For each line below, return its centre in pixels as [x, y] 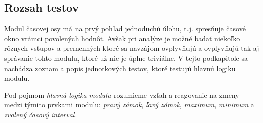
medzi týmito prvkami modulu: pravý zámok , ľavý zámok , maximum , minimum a [129, 105]
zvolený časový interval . [41, 114]
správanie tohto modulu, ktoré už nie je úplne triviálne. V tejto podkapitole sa [126, 58]
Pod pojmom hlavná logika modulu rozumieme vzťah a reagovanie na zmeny [122, 95]
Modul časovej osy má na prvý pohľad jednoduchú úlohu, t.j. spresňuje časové [125, 28]
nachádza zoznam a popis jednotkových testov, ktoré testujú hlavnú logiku [120, 68]
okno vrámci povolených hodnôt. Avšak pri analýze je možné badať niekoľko [122, 38]
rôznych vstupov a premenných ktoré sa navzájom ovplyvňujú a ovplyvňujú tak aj [132, 48]
